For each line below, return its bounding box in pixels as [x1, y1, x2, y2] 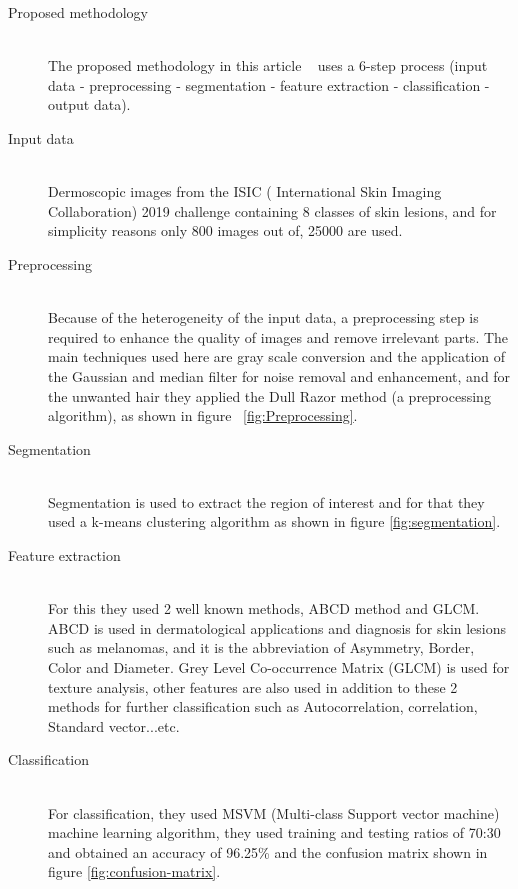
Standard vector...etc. [48, 715, 180, 736]
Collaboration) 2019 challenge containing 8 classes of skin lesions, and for [48, 200, 497, 221]
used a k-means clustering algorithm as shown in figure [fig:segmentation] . [48, 511, 501, 532]
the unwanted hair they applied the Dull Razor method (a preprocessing [48, 385, 491, 406]
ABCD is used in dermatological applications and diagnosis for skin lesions [48, 617, 507, 638]
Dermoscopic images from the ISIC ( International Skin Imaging [48, 181, 442, 202]
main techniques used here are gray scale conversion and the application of [48, 346, 506, 367]
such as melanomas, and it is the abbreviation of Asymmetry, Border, [48, 637, 475, 658]
